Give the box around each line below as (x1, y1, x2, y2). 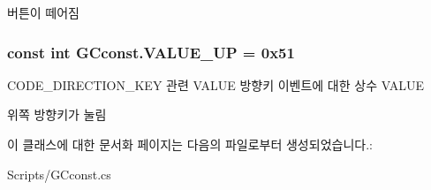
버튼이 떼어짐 (7, 4, 79, 21)
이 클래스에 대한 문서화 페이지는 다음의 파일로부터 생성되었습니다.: (7, 135, 373, 153)
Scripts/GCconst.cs (7, 164, 111, 183)
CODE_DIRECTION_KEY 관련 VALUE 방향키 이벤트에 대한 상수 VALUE (7, 75, 424, 94)
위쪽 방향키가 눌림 (7, 105, 107, 124)
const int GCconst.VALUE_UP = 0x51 (7, 41, 295, 63)
